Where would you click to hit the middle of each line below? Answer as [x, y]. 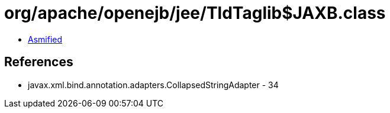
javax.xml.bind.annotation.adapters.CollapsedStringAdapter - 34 [153, 85]
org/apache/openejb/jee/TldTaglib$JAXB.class [195, 13]
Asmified [45, 39]
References [39, 62]
